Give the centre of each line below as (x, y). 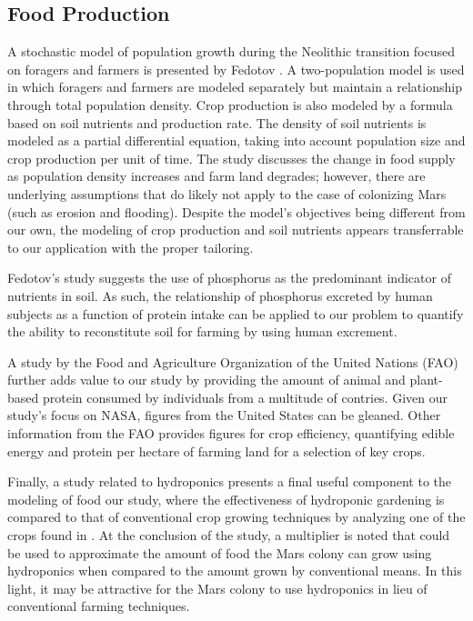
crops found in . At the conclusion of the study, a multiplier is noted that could (229, 535)
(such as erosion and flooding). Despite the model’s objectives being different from (236, 211)
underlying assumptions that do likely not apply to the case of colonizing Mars (227, 193)
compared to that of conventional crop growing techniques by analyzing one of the (236, 517)
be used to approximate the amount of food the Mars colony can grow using (220, 552)
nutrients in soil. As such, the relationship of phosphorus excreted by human (220, 295)
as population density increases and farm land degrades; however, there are (216, 176)
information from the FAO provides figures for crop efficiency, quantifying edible (231, 433)
